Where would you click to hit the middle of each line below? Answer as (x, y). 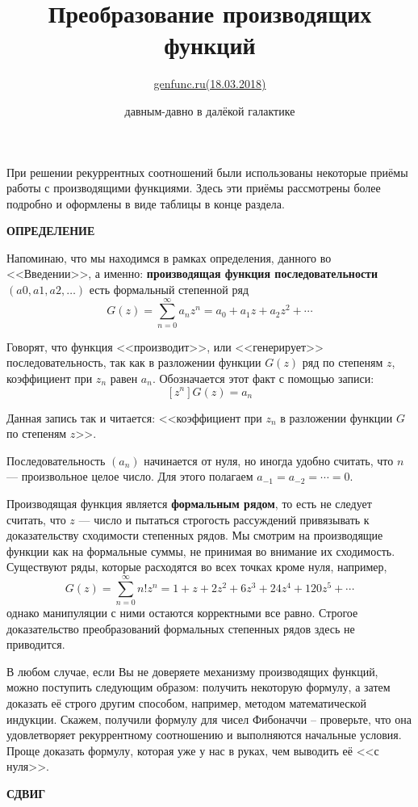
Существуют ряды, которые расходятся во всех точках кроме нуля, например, (197, 567)
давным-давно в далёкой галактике (210, 110)
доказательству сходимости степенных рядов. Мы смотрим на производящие (195, 535)
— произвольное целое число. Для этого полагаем (130, 476)
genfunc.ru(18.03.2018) (210, 84)
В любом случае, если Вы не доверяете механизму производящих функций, (192, 671)
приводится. (36, 644)
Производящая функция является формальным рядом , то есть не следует (189, 503)
